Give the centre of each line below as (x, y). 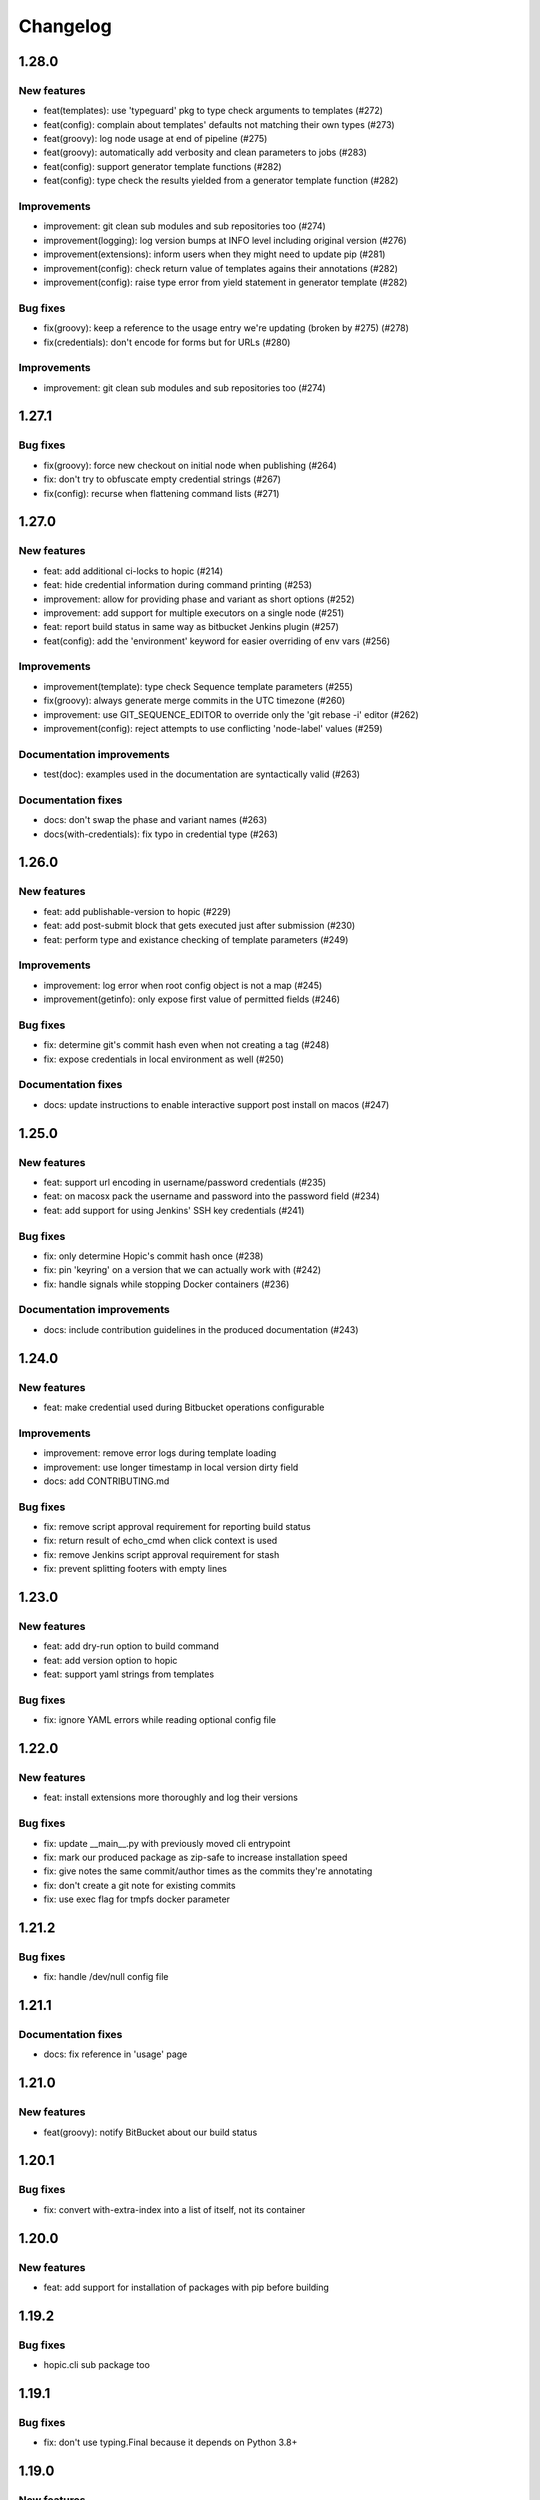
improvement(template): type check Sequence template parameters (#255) (198, 686)
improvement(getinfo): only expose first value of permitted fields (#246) (191, 999)
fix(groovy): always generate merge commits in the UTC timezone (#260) (194, 701)
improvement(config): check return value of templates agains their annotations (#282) (221, 268)
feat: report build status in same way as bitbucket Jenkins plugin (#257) (191, 627)
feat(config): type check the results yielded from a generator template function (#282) (221, 181)
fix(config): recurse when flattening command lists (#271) (161, 493)
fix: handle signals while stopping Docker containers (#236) (166, 1284)
